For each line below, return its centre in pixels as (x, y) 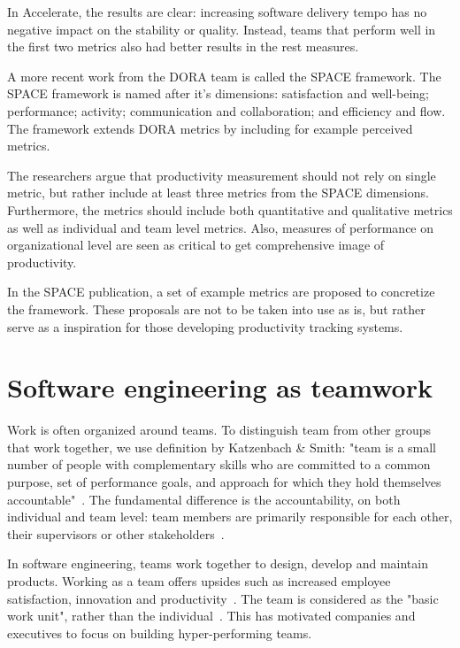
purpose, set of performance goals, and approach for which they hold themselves (224, 482)
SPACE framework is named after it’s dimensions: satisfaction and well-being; (218, 93)
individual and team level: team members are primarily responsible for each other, (230, 517)
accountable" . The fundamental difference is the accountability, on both (204, 499)
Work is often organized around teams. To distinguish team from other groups (219, 430)
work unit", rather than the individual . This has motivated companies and (211, 616)
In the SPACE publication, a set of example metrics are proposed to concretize (221, 292)
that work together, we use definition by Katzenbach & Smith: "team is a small (222, 447)
